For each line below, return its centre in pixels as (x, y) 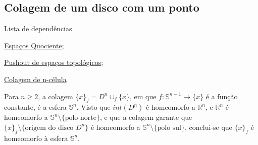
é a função (222, 96)
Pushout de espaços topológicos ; (54, 62)
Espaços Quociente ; (34, 45)
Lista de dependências (38, 28)
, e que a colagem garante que (146, 117)
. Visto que (93, 107)
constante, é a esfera (35, 107)
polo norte (81, 118)
